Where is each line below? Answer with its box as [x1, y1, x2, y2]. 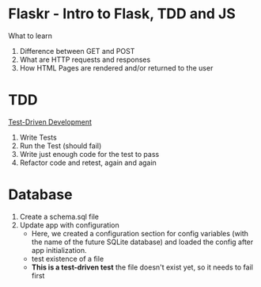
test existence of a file [31, 254, 104, 263]
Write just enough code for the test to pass [19, 149, 160, 159]
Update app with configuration [19, 220, 120, 230]
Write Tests [19, 132, 57, 142]
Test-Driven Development [8, 117, 93, 127]
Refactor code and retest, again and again [19, 158, 157, 167]
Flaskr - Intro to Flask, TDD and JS [8, 5, 236, 23]
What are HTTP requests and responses [19, 55, 151, 64]
